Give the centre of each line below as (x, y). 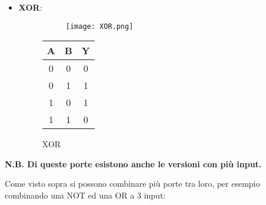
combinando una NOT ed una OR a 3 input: (85, 195)
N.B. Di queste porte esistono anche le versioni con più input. (133, 163)
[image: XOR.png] (99, 26)
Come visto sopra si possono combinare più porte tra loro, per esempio (132, 183)
